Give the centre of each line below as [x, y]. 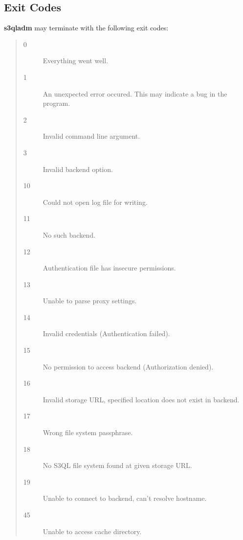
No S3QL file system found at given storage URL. [117, 465]
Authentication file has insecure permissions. [109, 268]
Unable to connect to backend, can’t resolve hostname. [125, 498]
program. [56, 103]
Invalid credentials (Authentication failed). [106, 333]
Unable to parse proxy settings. [90, 301]
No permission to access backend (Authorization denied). [128, 366]
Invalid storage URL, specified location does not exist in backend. [141, 399]
